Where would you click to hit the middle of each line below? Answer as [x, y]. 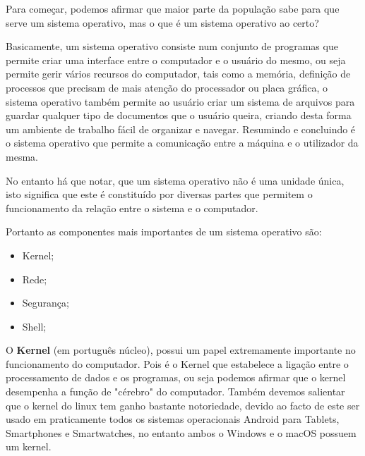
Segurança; [46, 303]
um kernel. [29, 446]
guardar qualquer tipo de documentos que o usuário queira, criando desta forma [179, 115]
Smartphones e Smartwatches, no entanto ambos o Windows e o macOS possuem [181, 432]
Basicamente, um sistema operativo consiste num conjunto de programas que [172, 46]
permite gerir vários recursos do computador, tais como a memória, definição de [178, 74]
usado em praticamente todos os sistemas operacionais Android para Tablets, [173, 419]
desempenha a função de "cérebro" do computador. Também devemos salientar [175, 392]
